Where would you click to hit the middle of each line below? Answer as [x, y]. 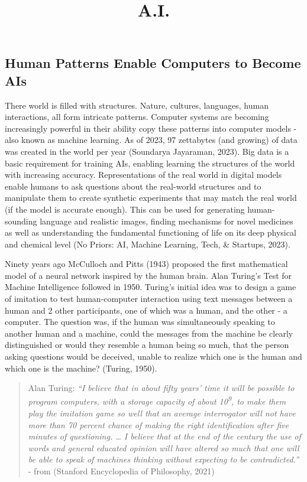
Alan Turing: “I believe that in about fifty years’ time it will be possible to [161, 388]
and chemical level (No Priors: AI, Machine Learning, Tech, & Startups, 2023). [148, 244]
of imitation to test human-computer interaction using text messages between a [149, 299]
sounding [21, 221]
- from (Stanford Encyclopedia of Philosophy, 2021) [121, 471]
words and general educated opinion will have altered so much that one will [164, 447]
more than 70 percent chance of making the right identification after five [159, 424]
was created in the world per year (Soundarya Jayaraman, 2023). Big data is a [147, 151]
